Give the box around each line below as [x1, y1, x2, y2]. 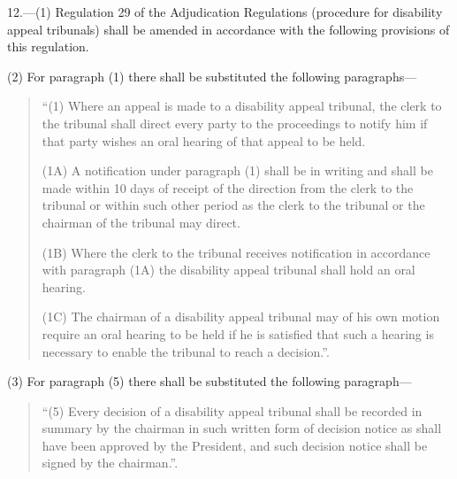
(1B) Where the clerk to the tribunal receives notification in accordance [42, 243, 430, 261]
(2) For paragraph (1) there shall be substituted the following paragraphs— [7, 66, 417, 85]
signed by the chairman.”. [42, 453, 179, 472]
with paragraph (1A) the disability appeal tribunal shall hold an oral [42, 260, 415, 279]
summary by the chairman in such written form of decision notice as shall [42, 419, 442, 437]
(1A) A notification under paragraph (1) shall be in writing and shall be [42, 161, 433, 180]
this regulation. [7, 37, 89, 56]
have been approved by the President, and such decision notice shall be [42, 436, 428, 454]
